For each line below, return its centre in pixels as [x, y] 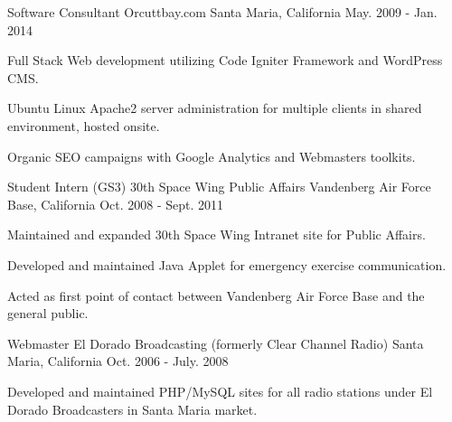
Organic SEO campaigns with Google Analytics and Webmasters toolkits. [212, 156]
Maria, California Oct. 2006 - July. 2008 [118, 361]
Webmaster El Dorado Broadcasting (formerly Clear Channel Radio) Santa [216, 343]
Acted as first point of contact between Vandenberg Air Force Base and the [216, 295]
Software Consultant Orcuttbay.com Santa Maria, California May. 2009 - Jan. [222, 12]
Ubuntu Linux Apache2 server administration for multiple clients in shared [215, 108]
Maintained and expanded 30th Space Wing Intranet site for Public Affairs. [217, 234]
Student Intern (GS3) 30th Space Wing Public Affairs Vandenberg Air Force [219, 187]
